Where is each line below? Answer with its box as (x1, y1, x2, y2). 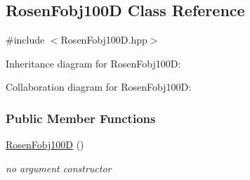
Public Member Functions (6, 109, 156, 127)
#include (6, 32, 45, 47)
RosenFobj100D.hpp (60, 32, 147, 47)
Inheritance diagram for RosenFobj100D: (6, 56, 181, 70)
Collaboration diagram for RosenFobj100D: (6, 79, 192, 94)
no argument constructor (6, 160, 112, 175)
